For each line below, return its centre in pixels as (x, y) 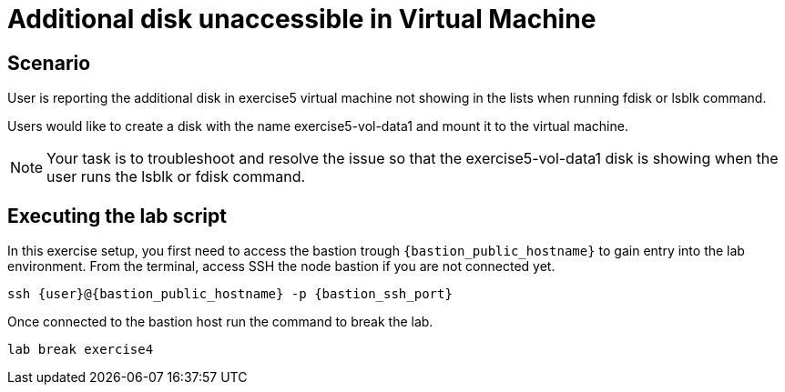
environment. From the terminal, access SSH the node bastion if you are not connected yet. (281, 266)
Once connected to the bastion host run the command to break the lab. (220, 322)
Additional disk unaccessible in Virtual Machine (302, 19)
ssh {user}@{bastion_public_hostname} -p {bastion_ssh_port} (230, 294)
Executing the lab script (117, 216)
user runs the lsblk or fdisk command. (176, 177)
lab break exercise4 (81, 350)
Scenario (49, 63)
